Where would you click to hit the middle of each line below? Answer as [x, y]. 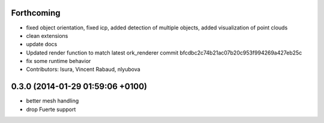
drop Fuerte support [51, 109]
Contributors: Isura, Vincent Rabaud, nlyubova [83, 70]
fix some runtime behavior [58, 61]
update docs [42, 44]
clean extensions [47, 35]
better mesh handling [52, 101]
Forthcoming [36, 13]
